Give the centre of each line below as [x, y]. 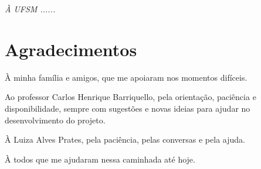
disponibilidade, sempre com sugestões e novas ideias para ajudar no [128, 108]
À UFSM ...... [30, 9]
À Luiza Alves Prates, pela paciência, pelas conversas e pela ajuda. [125, 139]
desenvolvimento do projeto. [55, 120]
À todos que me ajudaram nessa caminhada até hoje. [100, 159]
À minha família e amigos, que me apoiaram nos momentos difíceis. [126, 77]
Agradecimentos [71, 49]
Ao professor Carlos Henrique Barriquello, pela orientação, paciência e [130, 97]
